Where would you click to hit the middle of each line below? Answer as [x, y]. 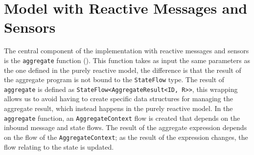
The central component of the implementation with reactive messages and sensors [127, 51]
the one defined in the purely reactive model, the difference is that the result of [123, 70]
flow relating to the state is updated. [59, 146]
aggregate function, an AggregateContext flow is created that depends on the [122, 118]
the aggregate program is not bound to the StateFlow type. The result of [114, 79]
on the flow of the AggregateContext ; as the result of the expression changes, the [126, 137]
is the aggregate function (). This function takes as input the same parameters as [127, 60]
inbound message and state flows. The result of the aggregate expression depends [126, 127]
